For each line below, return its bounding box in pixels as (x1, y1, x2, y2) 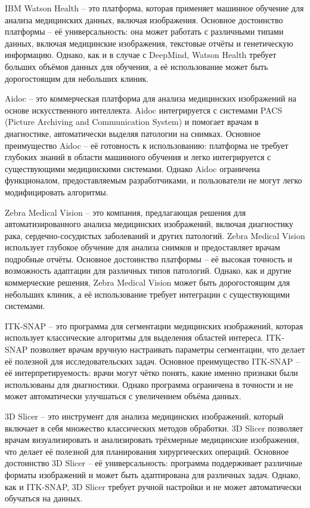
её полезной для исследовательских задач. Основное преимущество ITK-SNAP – (5, 354, 300, 367)
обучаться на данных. (5, 492, 83, 504)
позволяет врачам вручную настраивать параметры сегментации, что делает (30, 343, 305, 356)
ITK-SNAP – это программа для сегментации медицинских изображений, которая (5, 319, 303, 332)
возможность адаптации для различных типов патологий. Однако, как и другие (5, 264, 292, 277)
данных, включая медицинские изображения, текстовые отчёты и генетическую (5, 36, 293, 49)
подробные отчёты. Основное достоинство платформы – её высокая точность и (5, 252, 292, 265)
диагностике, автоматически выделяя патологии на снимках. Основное (5, 127, 261, 139)
